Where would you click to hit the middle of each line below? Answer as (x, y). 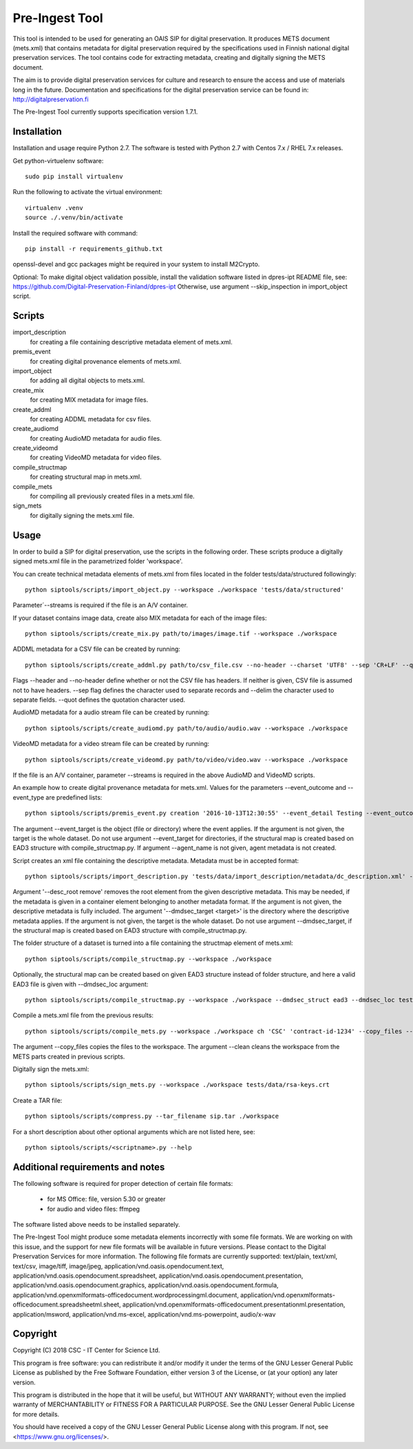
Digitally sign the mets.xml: (51, 1069)
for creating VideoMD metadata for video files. (96, 457)
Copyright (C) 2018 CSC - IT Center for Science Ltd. (86, 1351)
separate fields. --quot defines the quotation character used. (99, 700)
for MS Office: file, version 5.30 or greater (106, 1199)
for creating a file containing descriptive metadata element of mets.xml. (131, 342)
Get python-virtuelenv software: (58, 160)
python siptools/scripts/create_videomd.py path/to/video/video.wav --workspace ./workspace (187, 760)
